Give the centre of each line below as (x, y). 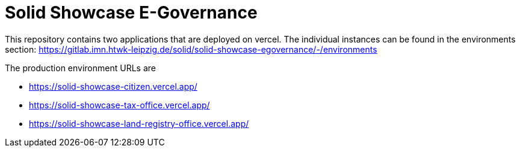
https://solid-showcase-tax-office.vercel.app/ (119, 105)
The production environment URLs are (80, 68)
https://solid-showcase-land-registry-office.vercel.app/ (139, 123)
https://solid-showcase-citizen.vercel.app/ (113, 86)
